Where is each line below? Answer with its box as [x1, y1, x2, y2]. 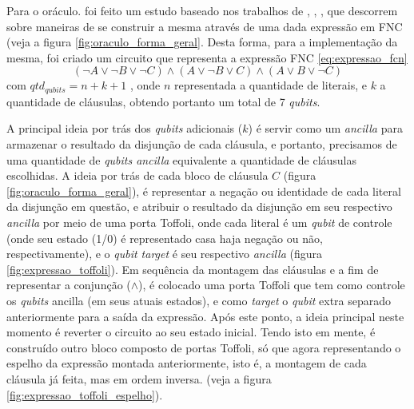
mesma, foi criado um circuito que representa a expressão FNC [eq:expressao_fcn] [6, 49, 408, 66]
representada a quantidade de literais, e [173, 77, 367, 93]
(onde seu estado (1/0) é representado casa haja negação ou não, [6, 229, 323, 246]
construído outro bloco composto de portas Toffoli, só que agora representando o [6, 339, 401, 355]
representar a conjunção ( [6, 276, 131, 293]
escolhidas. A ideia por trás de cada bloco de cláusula [6, 167, 269, 184]
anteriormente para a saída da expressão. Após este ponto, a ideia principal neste [6, 308, 404, 324]
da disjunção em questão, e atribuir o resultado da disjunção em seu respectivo [6, 198, 392, 215]
